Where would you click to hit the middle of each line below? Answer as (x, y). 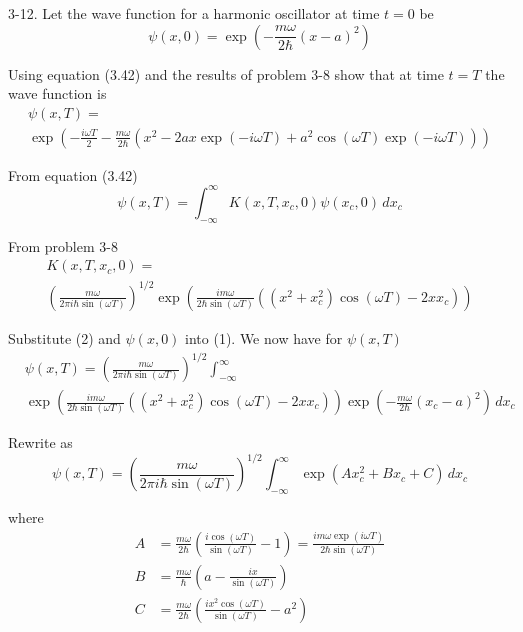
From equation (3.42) (73, 174)
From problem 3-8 (63, 245)
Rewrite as (40, 442)
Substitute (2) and (64, 337)
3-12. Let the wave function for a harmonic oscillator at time (194, 13)
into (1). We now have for (264, 337)
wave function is (57, 93)
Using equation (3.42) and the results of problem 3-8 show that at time (226, 73)
